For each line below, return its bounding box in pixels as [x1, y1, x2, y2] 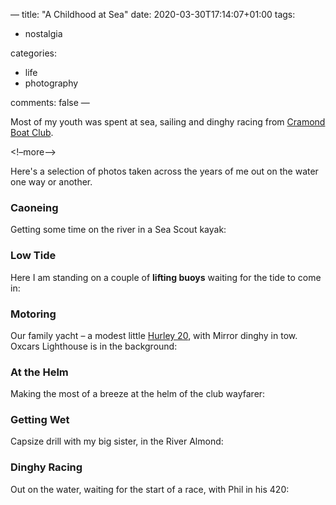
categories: [10, 47, 57, 59]
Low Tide [10, 249, 57, 263]
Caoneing [10, 200, 59, 214]
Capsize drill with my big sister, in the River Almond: [10, 435, 224, 448]
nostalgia [24, 28, 63, 39]
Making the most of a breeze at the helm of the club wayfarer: [10, 388, 266, 400]
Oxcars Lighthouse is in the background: [10, 340, 178, 352]
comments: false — [10, 97, 90, 108]
